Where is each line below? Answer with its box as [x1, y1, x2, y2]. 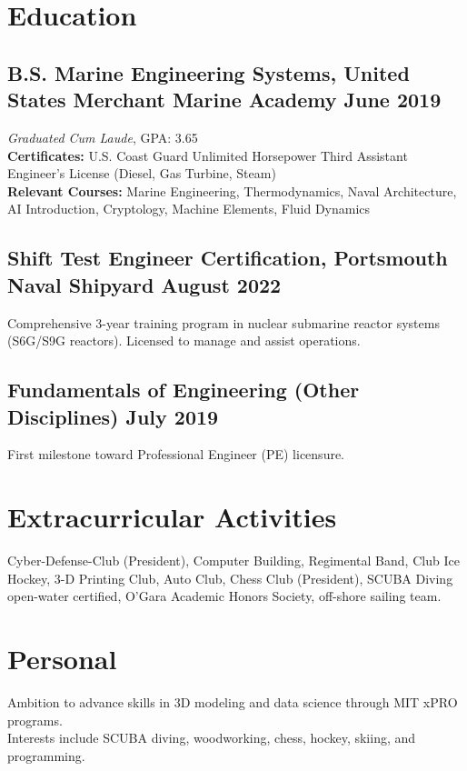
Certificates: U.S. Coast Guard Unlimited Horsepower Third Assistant [7, 145, 408, 165]
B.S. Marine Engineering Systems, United [7, 58, 410, 86]
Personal [7, 640, 117, 676]
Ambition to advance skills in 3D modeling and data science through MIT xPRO [7, 692, 458, 711]
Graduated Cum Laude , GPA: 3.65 [7, 127, 198, 146]
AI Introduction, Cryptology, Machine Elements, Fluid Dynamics [7, 199, 371, 218]
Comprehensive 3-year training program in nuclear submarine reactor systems [7, 313, 440, 332]
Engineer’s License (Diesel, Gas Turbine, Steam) [7, 164, 276, 183]
